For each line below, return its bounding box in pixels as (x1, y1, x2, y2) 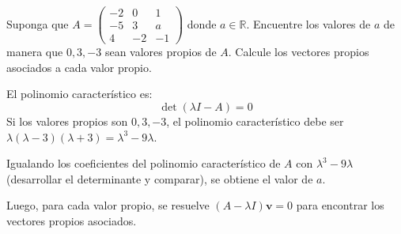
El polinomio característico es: (6, 85, 153, 102)
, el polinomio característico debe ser (166, 112, 344, 129)
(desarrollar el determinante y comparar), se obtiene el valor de (6, 170, 313, 187)
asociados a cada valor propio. (6, 58, 152, 75)
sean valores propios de (104, 43, 217, 60)
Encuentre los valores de (253, 15, 371, 32)
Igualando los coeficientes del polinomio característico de (6, 155, 281, 172)
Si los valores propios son (6, 112, 128, 129)
